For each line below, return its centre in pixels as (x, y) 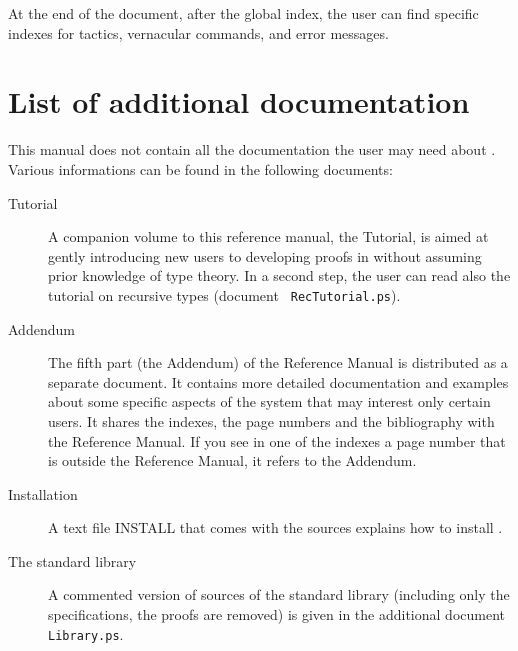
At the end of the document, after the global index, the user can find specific (243, 13)
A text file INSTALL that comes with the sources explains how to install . (275, 527)
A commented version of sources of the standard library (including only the (279, 594)
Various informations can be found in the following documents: (200, 168)
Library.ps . (86, 633)
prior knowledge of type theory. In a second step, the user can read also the (279, 275)
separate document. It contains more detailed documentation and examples (278, 381)
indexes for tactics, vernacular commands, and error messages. (198, 32)
